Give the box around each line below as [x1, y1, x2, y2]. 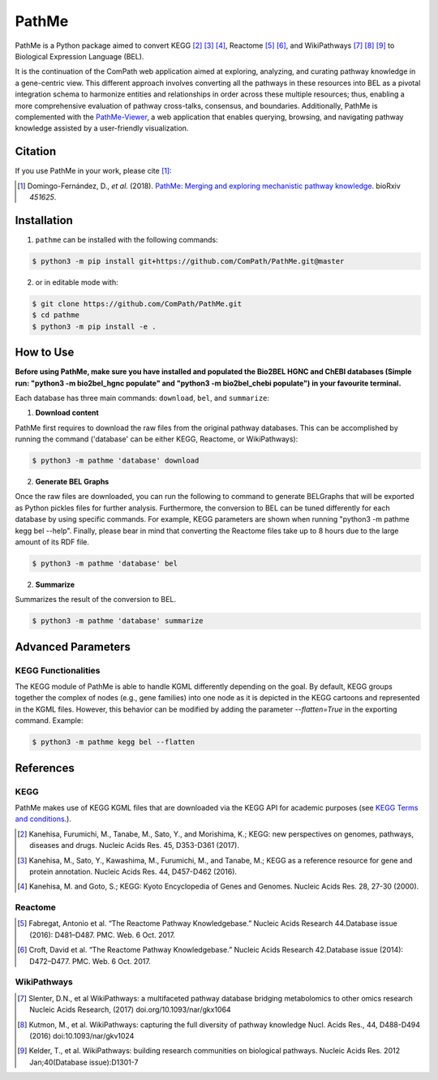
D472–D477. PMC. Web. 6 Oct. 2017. [29, 956, 152, 966]
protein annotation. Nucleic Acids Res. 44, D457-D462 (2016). [29, 867, 238, 876]
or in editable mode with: [35, 277, 118, 287]
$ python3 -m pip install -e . [32, 321, 157, 331]
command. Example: [15, 716, 84, 725]
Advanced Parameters [15, 639, 131, 653]
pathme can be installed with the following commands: [35, 235, 218, 244]
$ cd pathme [32, 311, 80, 320]
